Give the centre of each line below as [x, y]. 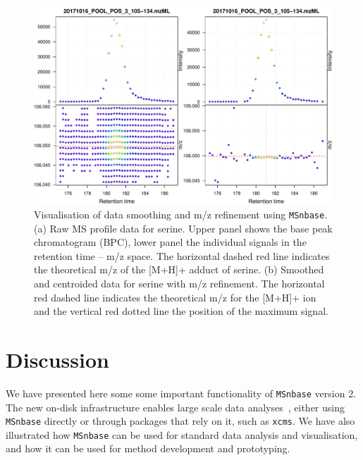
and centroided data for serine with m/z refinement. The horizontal [179, 284]
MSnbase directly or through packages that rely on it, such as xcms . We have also [180, 421]
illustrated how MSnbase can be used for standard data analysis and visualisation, [182, 434]
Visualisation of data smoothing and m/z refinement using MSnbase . [181, 214]
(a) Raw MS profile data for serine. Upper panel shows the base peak [183, 228]
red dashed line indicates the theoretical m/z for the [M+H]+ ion [175, 297]
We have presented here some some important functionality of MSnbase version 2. [181, 393]
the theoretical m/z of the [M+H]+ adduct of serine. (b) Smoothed [179, 269]
